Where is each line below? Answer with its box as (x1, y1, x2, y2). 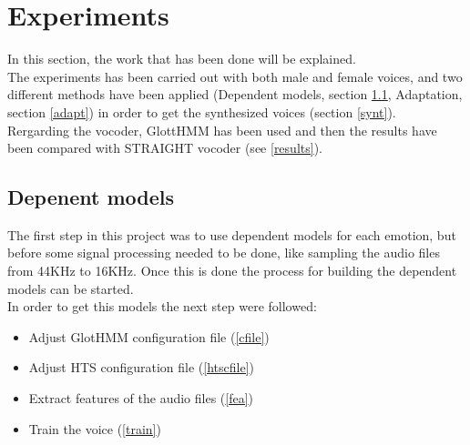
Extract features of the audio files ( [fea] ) (28, 389, 254, 408)
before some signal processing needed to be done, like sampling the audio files (7, 243, 440, 262)
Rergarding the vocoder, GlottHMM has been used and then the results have (7, 120, 437, 139)
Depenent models (7, 183, 174, 211)
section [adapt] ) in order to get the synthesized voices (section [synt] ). (7, 102, 396, 121)
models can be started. (7, 278, 134, 298)
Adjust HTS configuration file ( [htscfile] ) (28, 358, 254, 377)
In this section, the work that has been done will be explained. (7, 49, 356, 68)
